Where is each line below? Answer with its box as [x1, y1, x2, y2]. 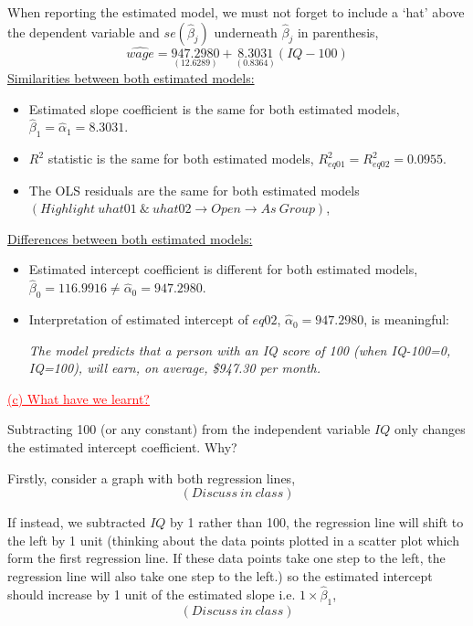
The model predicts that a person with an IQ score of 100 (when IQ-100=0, [28, 340, 451, 359]
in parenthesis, [297, 22, 379, 41]
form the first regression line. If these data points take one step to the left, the [7, 548, 446, 568]
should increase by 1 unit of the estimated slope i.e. [7, 584, 296, 603]
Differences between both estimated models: [7, 228, 253, 248]
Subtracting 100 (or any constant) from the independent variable [7, 419, 371, 439]
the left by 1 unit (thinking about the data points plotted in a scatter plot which [7, 530, 459, 549]
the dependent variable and [7, 22, 160, 41]
